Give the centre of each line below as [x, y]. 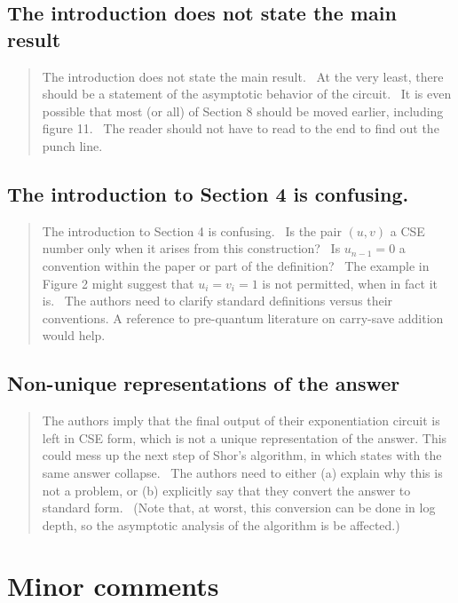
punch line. [72, 145]
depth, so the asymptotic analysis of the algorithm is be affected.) [221, 524]
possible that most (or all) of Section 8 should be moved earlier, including [243, 111]
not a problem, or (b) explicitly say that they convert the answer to [226, 490]
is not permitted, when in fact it [350, 283]
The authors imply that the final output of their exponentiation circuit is [241, 421]
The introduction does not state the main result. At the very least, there [243, 76]
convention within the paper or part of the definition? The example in [236, 265]
